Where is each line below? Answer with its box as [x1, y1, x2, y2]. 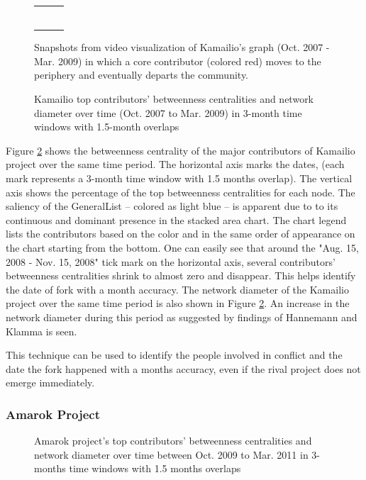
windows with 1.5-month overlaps [34, 119, 179, 134]
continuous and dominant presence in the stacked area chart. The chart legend [6, 212, 347, 227]
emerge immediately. [6, 375, 95, 390]
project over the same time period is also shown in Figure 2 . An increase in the [6, 296, 350, 311]
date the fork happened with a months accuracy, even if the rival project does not [6, 361, 361, 376]
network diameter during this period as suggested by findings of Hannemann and [6, 309, 357, 324]
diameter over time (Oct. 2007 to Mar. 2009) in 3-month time [34, 105, 302, 120]
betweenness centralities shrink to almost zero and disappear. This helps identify [6, 268, 356, 283]
